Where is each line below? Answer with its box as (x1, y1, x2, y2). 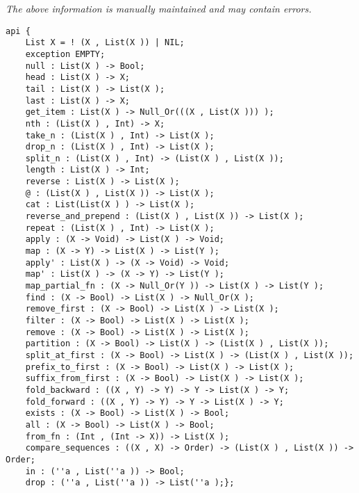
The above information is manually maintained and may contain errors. (6, 1, 312, 15)
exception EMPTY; (25, 49, 106, 59)
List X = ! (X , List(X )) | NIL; (25, 38, 185, 48)
